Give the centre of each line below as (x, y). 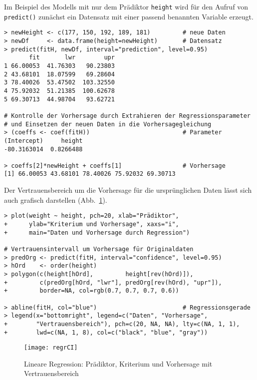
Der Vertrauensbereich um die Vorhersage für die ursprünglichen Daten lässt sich (128, 190)
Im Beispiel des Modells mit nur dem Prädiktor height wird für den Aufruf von (126, 6)
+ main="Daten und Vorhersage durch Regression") (97, 232)
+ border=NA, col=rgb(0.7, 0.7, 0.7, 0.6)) (92, 291)
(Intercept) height (43, 141)
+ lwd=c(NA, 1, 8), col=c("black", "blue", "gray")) (106, 332)
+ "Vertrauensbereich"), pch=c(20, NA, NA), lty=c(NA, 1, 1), (122, 324)
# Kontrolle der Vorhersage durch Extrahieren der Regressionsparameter (127, 116)
